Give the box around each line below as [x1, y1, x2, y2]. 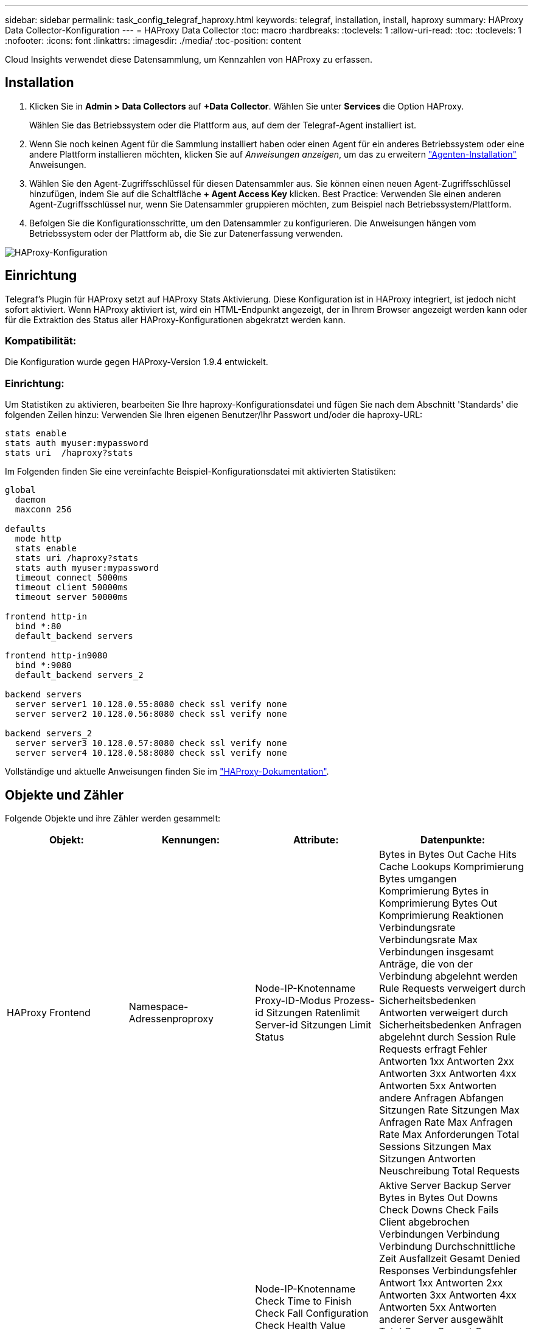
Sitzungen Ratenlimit [266, 1006, 360, 1019]
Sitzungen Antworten [379, 1153, 476, 1165]
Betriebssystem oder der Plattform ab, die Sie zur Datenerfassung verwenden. [29, 228, 343, 239]
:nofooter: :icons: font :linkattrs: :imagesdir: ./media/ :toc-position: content [5, 35, 301, 46]
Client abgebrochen [379, 1216, 470, 1229]
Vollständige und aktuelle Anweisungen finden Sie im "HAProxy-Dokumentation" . [5, 766, 329, 777]
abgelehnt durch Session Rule [379, 1031, 516, 1044]
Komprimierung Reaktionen [379, 909, 504, 922]
